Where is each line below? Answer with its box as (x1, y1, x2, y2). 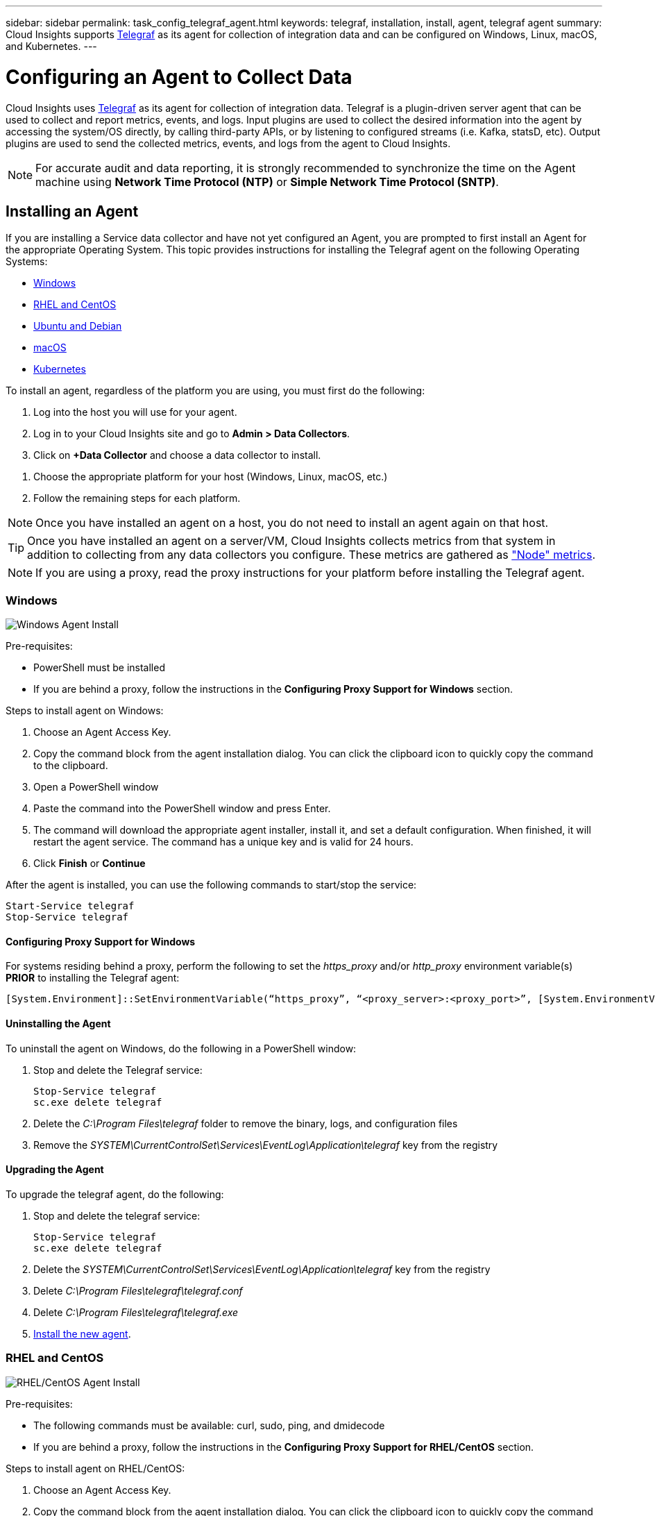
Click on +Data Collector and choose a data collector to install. (33, 449, 321, 462)
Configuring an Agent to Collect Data (6, 65, 352, 89)
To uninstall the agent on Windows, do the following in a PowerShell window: (6, 1042, 357, 1054)
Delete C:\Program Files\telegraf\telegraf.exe (33, 1306, 239, 1318)
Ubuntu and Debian (33, 320, 122, 332)
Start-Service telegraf (6, 900, 135, 912)
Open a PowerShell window (33, 781, 159, 793)
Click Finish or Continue (33, 857, 146, 870)
